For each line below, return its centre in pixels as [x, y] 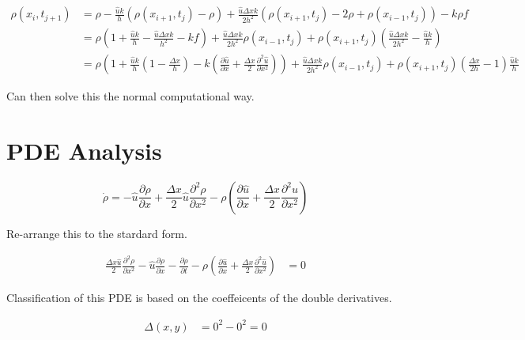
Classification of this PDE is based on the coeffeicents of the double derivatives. [199, 298]
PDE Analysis [84, 150]
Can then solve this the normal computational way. [130, 96]
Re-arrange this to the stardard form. [97, 233]
